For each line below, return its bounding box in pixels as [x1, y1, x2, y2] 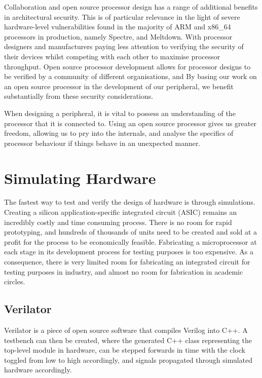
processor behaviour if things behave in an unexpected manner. [4, 137, 201, 148]
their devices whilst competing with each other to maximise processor [4, 51, 220, 61]
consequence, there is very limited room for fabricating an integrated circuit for [4, 256, 250, 267]
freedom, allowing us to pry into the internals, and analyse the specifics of [4, 128, 234, 138]
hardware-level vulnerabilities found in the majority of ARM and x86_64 [4, 21, 231, 32]
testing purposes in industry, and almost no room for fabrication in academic [4, 266, 243, 277]
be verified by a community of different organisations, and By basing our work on [4, 71, 257, 82]
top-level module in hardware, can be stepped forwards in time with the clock [4, 345, 245, 355]
